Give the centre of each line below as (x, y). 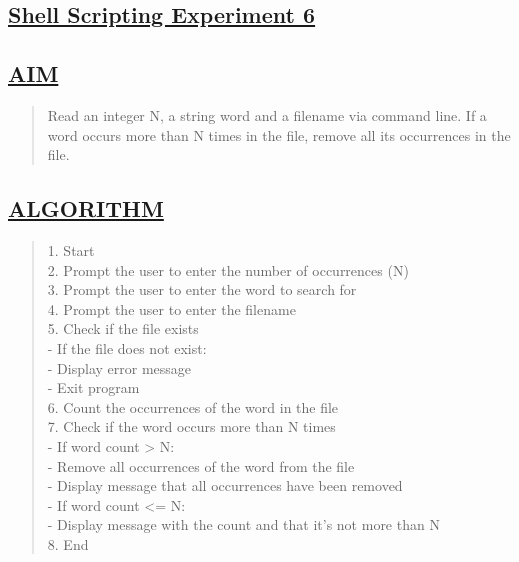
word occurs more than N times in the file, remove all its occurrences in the (279, 134)
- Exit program (93, 387)
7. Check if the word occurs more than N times (191, 426)
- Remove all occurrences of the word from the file (201, 465)
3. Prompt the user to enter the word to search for (202, 289)
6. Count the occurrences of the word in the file (193, 406)
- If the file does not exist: (127, 347)
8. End (68, 543)
